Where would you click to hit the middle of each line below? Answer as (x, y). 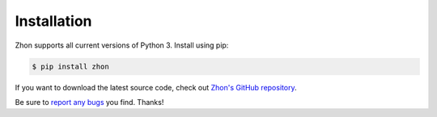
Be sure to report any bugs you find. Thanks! (89, 102)
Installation (53, 21)
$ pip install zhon (70, 66)
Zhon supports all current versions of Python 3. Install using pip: (122, 45)
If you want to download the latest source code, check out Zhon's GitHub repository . (156, 87)
